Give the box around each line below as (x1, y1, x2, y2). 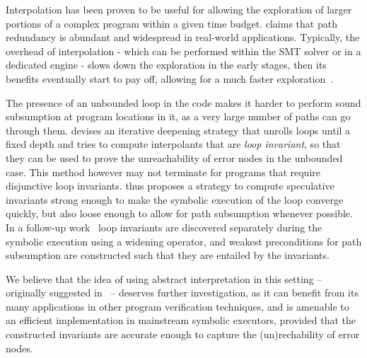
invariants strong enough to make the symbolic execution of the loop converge (6, 192, 344, 207)
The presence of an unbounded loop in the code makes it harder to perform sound (6, 95, 361, 110)
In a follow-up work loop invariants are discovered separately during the (6, 219, 322, 234)
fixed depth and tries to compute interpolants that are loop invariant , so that (6, 137, 341, 151)
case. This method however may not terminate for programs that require (6, 164, 320, 179)
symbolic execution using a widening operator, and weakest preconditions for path (6, 233, 362, 248)
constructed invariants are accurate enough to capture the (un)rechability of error (6, 327, 360, 342)
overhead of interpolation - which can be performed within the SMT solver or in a (6, 43, 361, 58)
